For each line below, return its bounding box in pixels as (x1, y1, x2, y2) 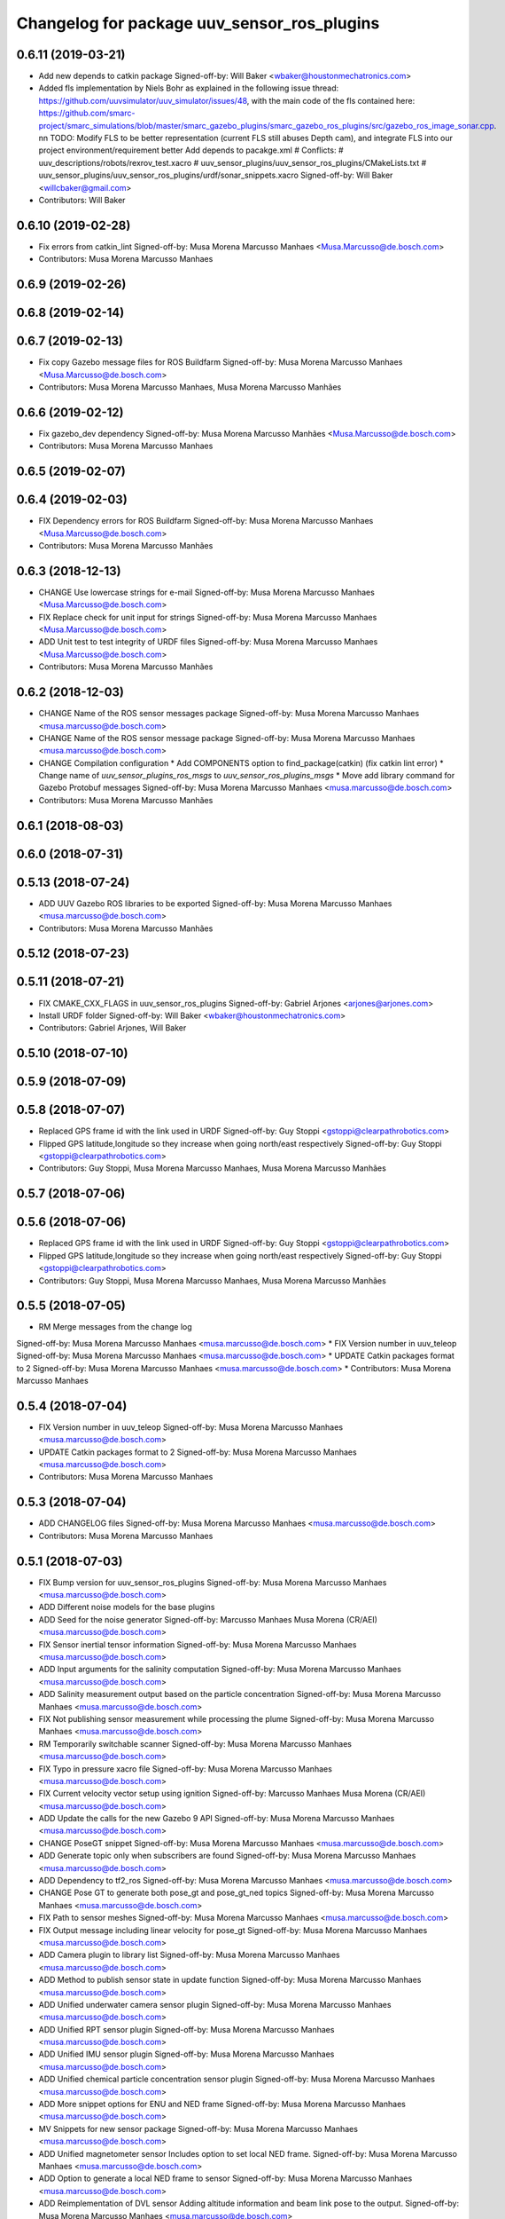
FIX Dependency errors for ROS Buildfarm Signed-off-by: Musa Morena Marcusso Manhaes (38, 516, 374, 526)
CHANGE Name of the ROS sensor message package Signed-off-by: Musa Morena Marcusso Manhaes (38, 732, 416, 743)
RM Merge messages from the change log (38, 1322, 192, 1332)
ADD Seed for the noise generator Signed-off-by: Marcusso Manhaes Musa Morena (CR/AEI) (38, 1614, 378, 1624)
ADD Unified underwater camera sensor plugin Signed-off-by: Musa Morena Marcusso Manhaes (38, 1999, 392, 2010)
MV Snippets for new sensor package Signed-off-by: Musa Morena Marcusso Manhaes (38, 2123, 359, 2134)
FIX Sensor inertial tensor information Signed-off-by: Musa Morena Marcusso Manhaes (38, 1639, 357, 1650)
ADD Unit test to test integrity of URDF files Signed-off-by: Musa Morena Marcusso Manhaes (38, 636, 378, 647)
